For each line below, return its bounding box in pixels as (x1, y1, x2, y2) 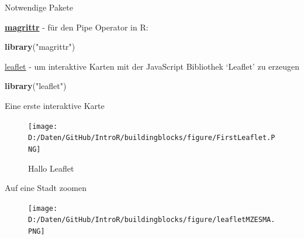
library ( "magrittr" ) (5, 40, 75, 53)
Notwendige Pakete (5, 1, 73, 13)
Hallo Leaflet (28, 162, 74, 174)
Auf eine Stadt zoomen (5, 182, 87, 194)
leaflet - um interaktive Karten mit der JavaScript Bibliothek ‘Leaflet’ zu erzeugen (5, 60, 299, 72)
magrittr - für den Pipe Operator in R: (5, 21, 148, 33)
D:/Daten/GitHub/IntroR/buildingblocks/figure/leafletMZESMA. (28, 216, 275, 224)
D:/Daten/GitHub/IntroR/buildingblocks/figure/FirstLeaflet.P (28, 134, 275, 142)
